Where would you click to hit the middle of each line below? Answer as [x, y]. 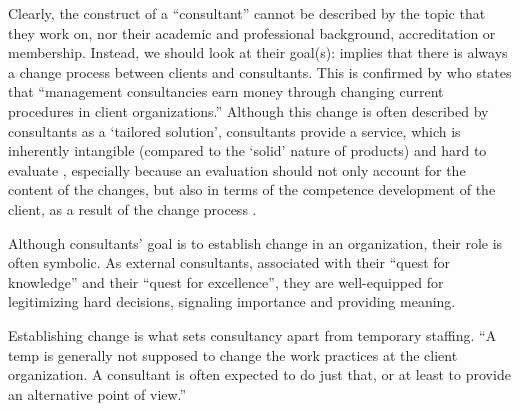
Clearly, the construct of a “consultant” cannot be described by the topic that [247, 13]
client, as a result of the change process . [132, 208]
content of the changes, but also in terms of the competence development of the [252, 189]
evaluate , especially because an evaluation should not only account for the [237, 169]
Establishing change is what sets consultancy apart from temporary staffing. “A [252, 334]
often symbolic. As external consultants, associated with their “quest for [229, 262]
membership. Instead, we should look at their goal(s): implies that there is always [258, 52]
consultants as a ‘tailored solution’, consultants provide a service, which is [234, 130]
